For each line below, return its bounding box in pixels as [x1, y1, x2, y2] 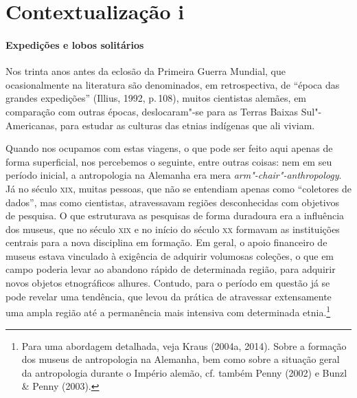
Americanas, [5, 118, 58, 132]
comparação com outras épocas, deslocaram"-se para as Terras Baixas [5, 104, 299, 118]
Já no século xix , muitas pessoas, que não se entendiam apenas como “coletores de [5, 181, 352, 195]
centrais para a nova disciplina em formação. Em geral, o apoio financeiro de [5, 235, 327, 250]
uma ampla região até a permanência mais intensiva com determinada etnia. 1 [5, 303, 331, 319]
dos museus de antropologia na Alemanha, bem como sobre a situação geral [21, 352, 340, 366]
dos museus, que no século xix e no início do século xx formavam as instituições [5, 221, 340, 236]
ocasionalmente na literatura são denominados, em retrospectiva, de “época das [5, 77, 340, 91]
